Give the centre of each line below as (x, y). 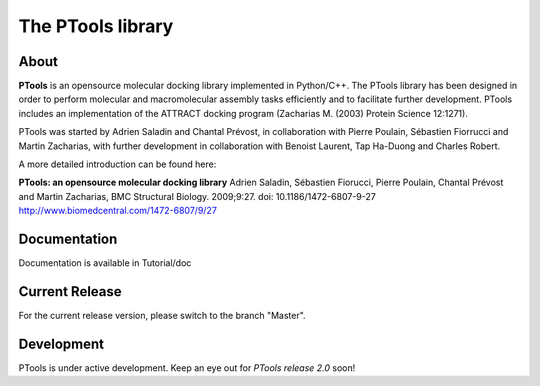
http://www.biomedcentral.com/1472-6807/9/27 (117, 211)
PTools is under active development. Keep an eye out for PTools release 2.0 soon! (187, 367)
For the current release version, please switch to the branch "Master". (162, 315)
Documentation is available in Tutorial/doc (105, 263)
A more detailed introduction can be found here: (117, 164)
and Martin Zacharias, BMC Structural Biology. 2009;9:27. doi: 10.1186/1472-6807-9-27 (197, 196)
